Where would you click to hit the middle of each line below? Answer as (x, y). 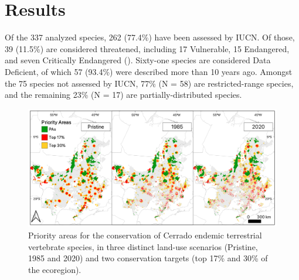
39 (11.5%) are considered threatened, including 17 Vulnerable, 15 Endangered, (147, 48)
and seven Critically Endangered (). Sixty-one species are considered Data (138, 60)
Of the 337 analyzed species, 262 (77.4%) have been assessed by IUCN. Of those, (150, 37)
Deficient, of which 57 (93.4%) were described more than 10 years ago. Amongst (149, 71)
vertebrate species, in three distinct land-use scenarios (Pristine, (143, 246)
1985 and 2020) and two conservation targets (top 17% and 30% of (148, 258)
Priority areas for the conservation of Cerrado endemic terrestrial (145, 235)
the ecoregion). (55, 269)
